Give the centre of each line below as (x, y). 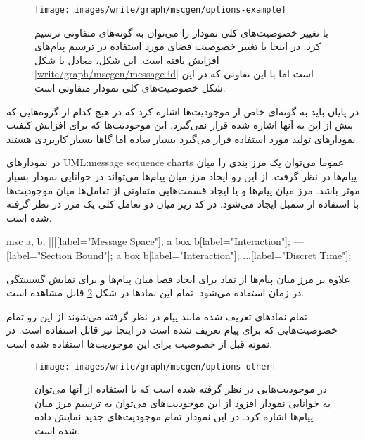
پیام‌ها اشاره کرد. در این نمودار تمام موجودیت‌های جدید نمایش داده (174, 416)
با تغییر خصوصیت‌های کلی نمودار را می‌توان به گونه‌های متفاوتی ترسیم (181, 32)
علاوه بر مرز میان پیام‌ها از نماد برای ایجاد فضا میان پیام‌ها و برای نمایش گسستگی (178, 278)
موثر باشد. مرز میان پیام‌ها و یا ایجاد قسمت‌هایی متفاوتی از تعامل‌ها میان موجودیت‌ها (183, 190)
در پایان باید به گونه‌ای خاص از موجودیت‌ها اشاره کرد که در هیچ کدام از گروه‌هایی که (183, 111)
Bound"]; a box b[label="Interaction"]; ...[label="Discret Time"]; (213, 254)
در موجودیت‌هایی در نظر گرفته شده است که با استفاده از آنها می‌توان (181, 389)
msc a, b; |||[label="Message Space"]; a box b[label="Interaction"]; (148, 241)
